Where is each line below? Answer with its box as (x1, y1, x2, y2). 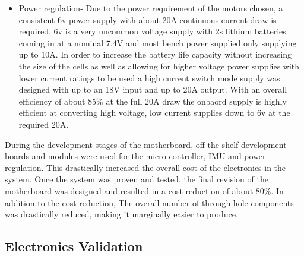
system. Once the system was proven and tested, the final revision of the (5, 173, 268, 185)
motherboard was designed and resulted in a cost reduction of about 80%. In (5, 184, 284, 197)
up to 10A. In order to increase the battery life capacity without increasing (18, 48, 292, 61)
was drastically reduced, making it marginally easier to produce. (5, 208, 238, 220)
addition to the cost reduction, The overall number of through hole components (5, 196, 294, 208)
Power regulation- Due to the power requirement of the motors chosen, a (18, 2, 283, 14)
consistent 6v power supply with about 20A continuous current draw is (18, 13, 277, 26)
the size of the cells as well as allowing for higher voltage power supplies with (18, 59, 300, 72)
